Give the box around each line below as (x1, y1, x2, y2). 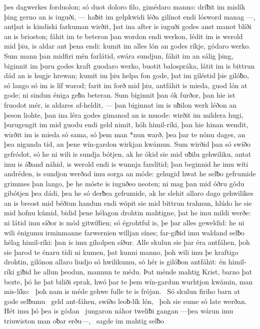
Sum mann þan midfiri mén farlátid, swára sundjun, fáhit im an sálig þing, (4, 50, 233, 61)
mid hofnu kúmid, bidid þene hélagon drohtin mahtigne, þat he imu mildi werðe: (4, 207, 251, 218)
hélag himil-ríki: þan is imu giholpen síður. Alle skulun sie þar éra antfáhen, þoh (4, 237, 250, 247)
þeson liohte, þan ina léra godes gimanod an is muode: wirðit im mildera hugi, (4, 109, 243, 120)
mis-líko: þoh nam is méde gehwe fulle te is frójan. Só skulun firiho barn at (4, 286, 240, 296)
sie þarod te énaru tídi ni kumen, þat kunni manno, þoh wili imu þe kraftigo (4, 246, 238, 257)
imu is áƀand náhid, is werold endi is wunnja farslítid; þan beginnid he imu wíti (4, 158, 248, 169)
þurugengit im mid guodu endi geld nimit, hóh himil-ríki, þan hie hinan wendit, (4, 119, 248, 130)
